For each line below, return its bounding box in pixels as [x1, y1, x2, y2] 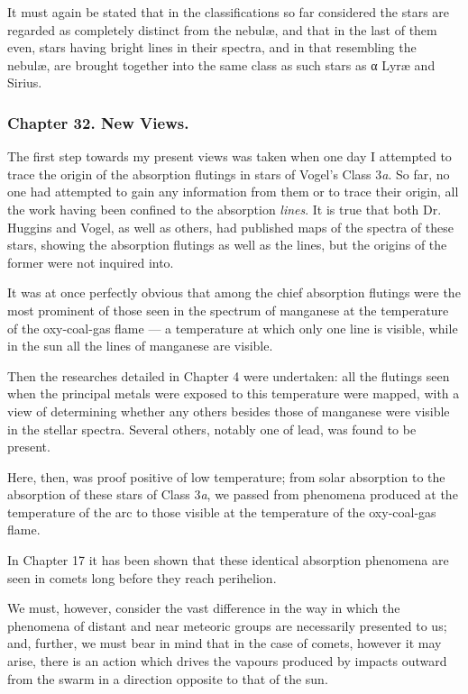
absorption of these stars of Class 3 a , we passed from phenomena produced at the [7, 485, 458, 504]
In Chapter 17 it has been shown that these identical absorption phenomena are [7, 551, 449, 570]
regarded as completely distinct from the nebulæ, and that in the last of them [7, 20, 437, 39]
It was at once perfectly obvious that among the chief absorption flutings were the [7, 283, 461, 302]
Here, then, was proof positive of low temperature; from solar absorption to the [7, 467, 445, 486]
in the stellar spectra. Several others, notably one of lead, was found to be [7, 419, 417, 438]
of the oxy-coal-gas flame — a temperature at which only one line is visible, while [7, 318, 458, 337]
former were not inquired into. [7, 252, 174, 271]
